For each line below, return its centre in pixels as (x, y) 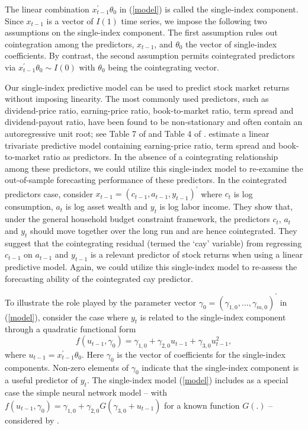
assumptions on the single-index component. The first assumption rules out (141, 32)
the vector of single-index (231, 44)
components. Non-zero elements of (67, 367)
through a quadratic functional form (70, 329)
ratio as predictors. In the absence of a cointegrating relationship (161, 157)
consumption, (29, 206)
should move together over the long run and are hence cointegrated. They (164, 230)
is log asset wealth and (107, 206)
